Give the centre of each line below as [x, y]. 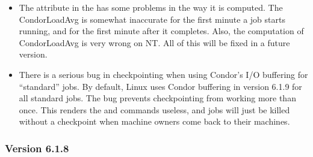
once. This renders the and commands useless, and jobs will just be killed [154, 109]
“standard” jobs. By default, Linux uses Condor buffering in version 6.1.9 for [160, 86]
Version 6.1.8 [37, 148]
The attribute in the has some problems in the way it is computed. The [151, 7]
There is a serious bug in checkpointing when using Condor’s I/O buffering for [163, 74]
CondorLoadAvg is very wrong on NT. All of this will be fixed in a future [154, 42]
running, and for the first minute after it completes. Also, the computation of [161, 31]
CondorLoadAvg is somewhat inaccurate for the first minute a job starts [152, 19]
